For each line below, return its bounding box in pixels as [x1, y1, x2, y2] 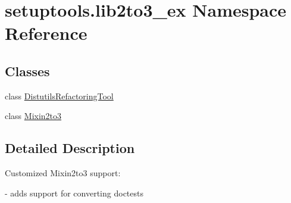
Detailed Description [5, 139, 135, 157]
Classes [5, 61, 50, 80]
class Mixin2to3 [5, 110, 62, 122]
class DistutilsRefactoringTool [5, 89, 114, 102]
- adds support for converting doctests [5, 186, 143, 199]
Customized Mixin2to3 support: [5, 167, 121, 179]
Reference [5, 21, 87, 45]
